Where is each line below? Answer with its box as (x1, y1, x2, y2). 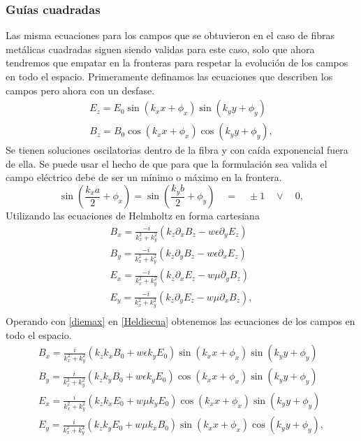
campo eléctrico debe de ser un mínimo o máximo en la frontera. (6, 170, 282, 185)
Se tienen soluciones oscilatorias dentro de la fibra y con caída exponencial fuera (6, 143, 348, 157)
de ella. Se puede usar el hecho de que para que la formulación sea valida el (6, 156, 327, 171)
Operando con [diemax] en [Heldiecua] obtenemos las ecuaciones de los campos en (6, 313, 355, 328)
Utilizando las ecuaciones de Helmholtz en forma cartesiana (6, 208, 260, 223)
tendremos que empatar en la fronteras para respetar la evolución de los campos (6, 55, 348, 70)
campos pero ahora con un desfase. (6, 82, 155, 97)
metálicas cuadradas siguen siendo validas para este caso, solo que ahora (6, 41, 315, 56)
